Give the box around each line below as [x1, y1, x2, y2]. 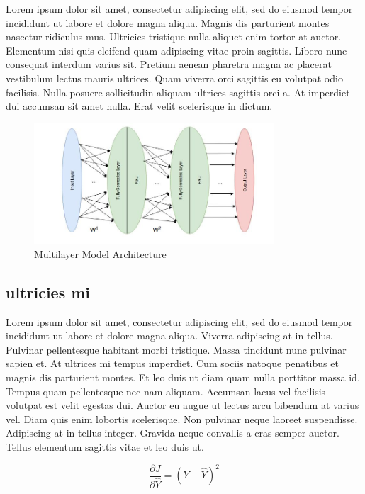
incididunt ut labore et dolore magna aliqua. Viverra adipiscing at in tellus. [6, 328, 333, 343]
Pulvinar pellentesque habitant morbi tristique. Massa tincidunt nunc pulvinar [6, 342, 347, 357]
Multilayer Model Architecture [34, 246, 167, 261]
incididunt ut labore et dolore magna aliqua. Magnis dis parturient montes [6, 15, 330, 30]
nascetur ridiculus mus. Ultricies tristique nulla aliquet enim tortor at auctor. [6, 29, 342, 44]
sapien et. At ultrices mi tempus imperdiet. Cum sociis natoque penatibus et [6, 356, 339, 371]
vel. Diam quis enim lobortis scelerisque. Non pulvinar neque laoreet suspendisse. [6, 411, 358, 426]
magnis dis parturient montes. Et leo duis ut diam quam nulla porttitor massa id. [6, 370, 360, 385]
